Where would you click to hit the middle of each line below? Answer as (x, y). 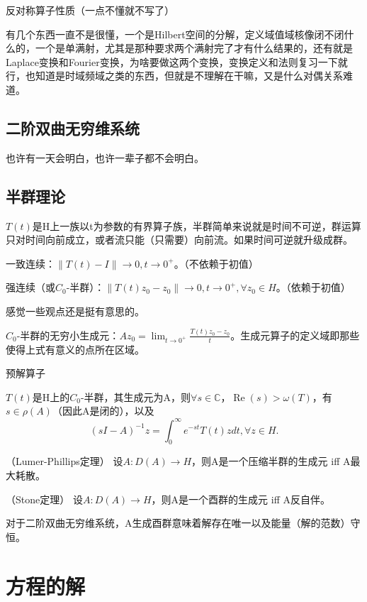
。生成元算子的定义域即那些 (295, 335)
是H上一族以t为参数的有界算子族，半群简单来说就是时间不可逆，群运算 (197, 225)
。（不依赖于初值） (216, 263)
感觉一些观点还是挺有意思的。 (75, 311)
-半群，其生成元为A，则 (136, 396)
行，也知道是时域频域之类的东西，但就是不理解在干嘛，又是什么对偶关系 (174, 76)
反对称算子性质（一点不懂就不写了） (90, 10)
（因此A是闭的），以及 (103, 411)
